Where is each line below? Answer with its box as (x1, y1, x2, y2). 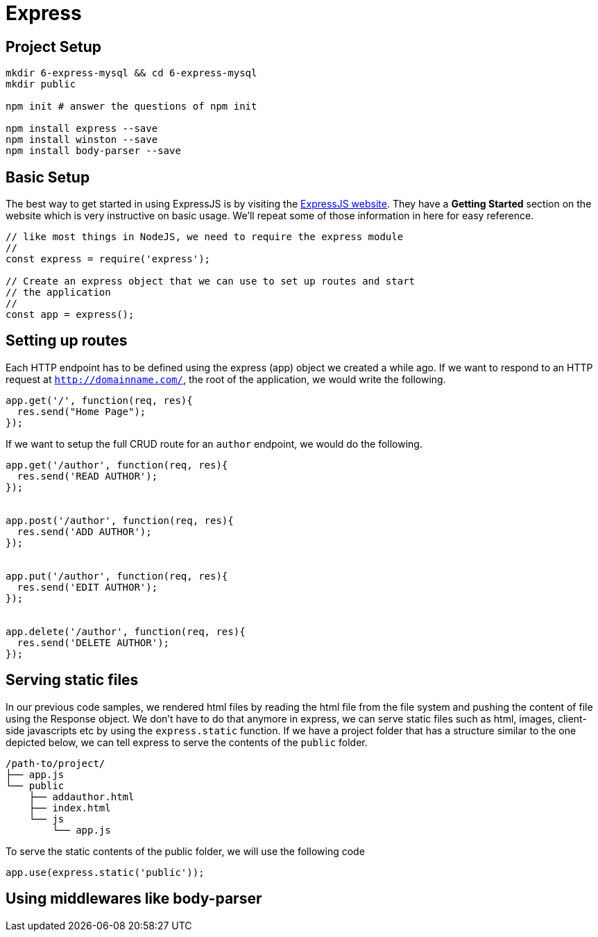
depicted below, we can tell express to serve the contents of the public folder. (6, 736, 368, 748)
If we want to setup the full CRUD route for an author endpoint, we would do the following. (6, 437, 422, 450)
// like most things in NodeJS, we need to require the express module (6, 231, 404, 243)
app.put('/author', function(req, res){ (6, 570, 228, 582)
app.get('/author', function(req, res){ (6, 459, 228, 471)
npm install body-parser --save (6, 145, 181, 157)
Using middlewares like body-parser (6, 890, 262, 908)
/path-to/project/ (6, 757, 105, 769)
